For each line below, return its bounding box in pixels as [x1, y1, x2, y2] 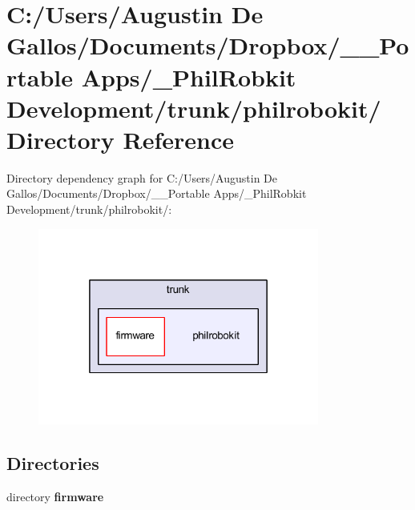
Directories [6, 451, 99, 476]
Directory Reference [6, 122, 235, 155]
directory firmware [6, 488, 104, 504]
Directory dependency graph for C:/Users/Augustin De [6, 169, 278, 186]
